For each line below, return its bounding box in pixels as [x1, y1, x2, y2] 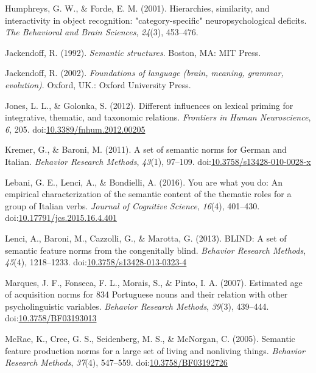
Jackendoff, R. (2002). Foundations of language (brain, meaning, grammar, [5, 66, 284, 79]
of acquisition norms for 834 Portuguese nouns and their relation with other [5, 288, 288, 301]
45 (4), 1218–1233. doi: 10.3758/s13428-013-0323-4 [5, 256, 187, 268]
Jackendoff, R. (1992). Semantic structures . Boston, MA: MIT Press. [5, 46, 261, 58]
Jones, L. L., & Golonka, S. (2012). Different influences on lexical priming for [5, 99, 293, 111]
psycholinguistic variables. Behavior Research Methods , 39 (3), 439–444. [5, 299, 269, 312]
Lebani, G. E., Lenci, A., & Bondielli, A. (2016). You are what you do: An [5, 175, 283, 188]
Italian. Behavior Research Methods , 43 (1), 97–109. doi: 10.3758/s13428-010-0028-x [5, 155, 311, 167]
